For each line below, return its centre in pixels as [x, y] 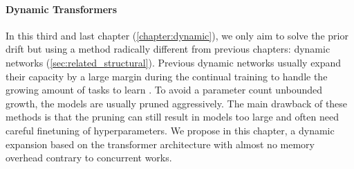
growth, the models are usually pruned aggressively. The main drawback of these [177, 103]
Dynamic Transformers [62, 9]
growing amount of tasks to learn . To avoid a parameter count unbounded [164, 90]
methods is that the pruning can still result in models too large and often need [172, 117]
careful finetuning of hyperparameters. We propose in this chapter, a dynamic [170, 130]
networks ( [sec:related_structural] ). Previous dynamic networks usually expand [174, 62]
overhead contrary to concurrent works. [89, 158]
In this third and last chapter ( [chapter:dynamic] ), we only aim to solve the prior [177, 35]
